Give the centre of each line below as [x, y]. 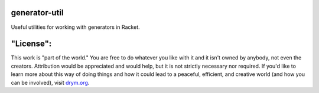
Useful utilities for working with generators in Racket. [75, 27]
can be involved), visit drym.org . [50, 82]
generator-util [37, 13]
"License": [31, 44]
